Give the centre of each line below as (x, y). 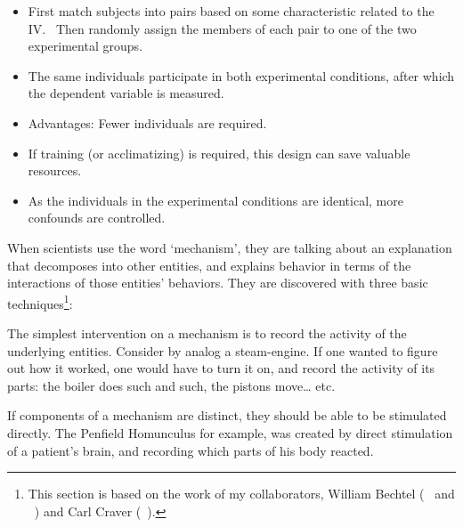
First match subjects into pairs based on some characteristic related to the (231, 11)
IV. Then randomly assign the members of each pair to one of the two (222, 28)
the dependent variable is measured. (126, 93)
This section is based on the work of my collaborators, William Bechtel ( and (241, 494)
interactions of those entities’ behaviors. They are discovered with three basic (218, 283)
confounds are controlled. (97, 218)
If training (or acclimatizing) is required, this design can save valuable (219, 153)
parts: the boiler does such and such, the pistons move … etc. (171, 385)
